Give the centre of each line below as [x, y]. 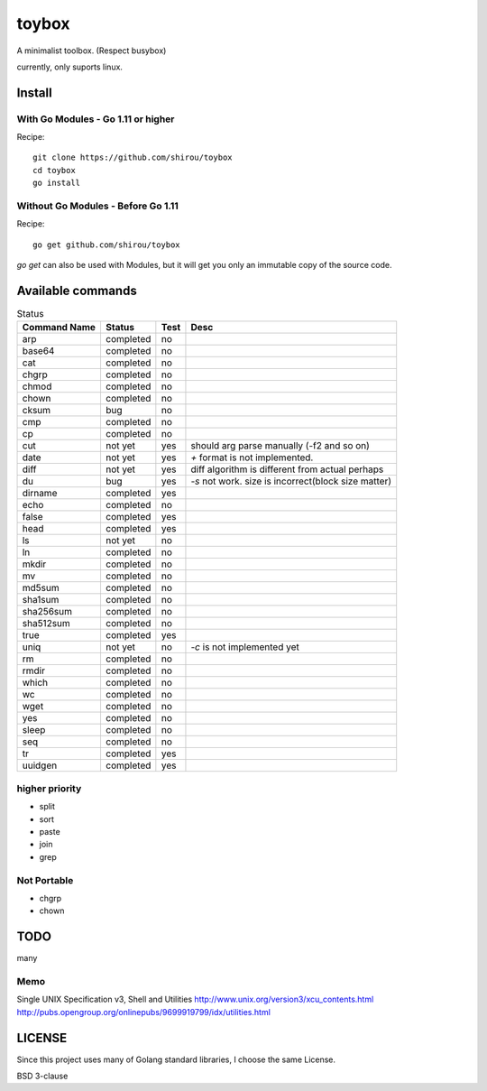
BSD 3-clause [42, 1076]
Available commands [77, 291]
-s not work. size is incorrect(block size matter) [291, 481]
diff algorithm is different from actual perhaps [287, 469]
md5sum [41, 588]
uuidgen [40, 765]
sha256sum [47, 612]
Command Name [59, 328]
